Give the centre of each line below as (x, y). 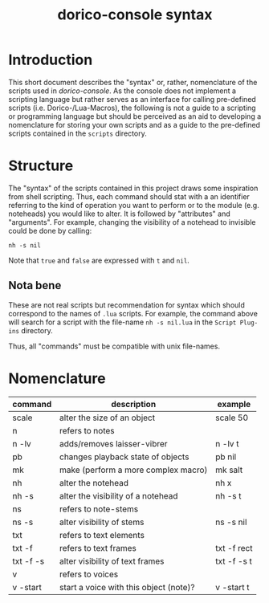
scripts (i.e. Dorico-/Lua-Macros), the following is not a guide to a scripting (132, 108)
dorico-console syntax (135, 15)
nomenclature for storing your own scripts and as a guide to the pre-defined (134, 124)
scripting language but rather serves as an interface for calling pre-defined (132, 99)
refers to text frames (98, 548)
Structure (41, 166)
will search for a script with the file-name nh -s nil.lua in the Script (122, 322)
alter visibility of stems (102, 522)
